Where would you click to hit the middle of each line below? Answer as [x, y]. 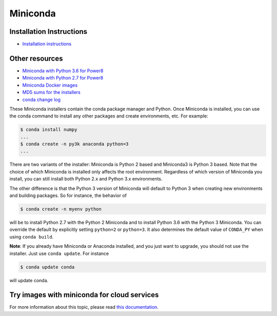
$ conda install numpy [49, 130]
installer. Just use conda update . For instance [59, 253]
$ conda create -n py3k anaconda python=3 [74, 144]
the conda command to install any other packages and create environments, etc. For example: [109, 116]
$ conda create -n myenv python [61, 209]
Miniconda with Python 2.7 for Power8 [63, 78]
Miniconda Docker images [50, 85]
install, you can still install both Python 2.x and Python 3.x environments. [86, 179]
